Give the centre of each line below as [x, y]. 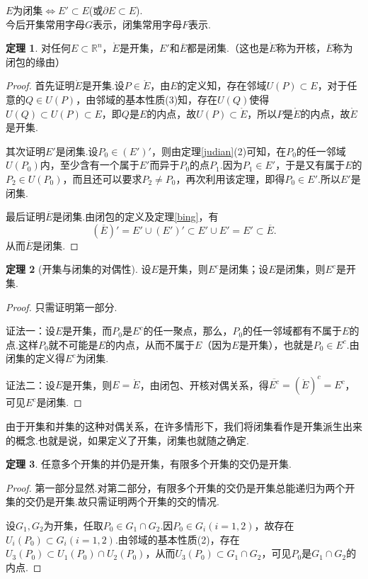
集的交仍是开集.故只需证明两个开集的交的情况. [113, 501]
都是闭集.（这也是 [228, 48]
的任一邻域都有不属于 [293, 331]
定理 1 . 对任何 [38, 48]
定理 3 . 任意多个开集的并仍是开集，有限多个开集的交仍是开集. [149, 464]
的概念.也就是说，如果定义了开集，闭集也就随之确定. [127, 440]
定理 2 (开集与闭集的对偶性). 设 [79, 269]
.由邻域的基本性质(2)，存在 [177, 539]
